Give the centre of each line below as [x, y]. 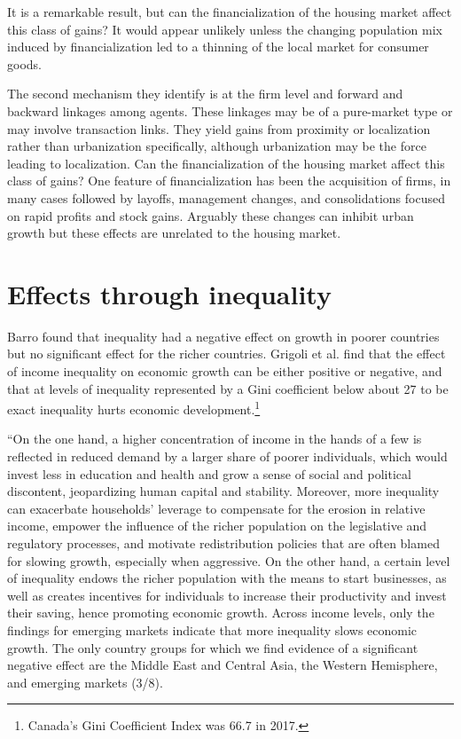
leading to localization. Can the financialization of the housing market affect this [226, 163]
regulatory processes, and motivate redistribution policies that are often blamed [223, 543]
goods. [24, 63]
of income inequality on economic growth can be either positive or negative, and [225, 371]
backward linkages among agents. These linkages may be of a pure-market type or [230, 110]
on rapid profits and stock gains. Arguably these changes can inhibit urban [211, 215]
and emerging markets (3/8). [85, 682]
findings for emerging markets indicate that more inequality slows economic [212, 630]
